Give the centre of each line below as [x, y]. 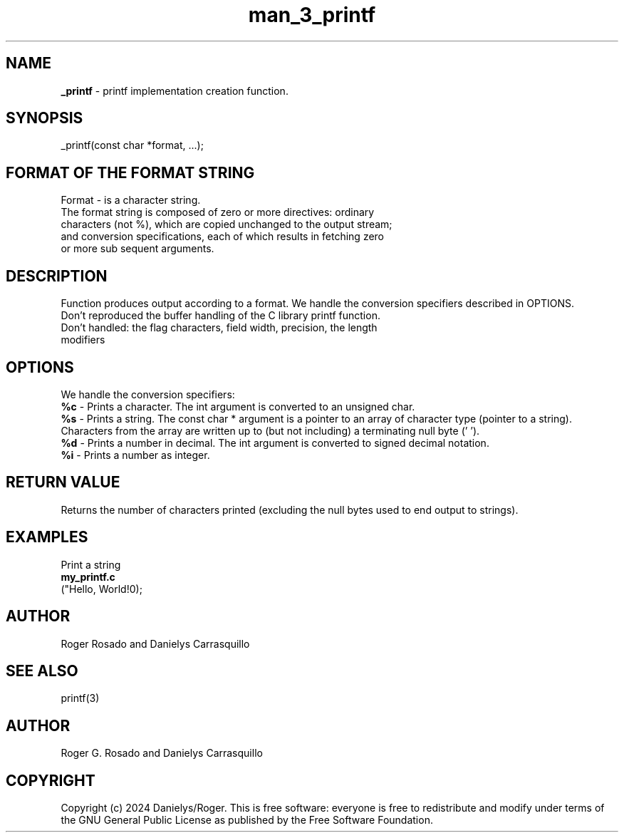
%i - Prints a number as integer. [135, 455]
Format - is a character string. [131, 200]
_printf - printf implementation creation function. [175, 90]
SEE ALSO [42, 671]
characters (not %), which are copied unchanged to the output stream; [227, 224]
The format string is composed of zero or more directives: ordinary [218, 212]
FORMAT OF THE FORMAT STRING [130, 172]
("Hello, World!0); [102, 589]
